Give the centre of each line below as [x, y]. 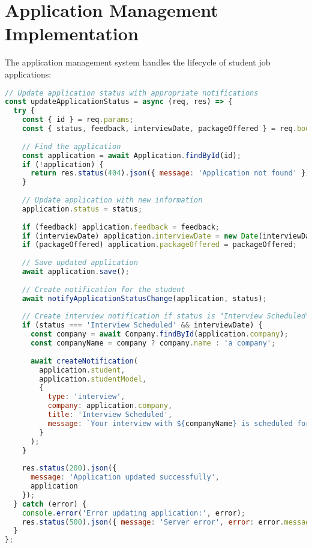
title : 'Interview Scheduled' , [110, 415]
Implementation [72, 33]
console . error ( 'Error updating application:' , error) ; [133, 513]
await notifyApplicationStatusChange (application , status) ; [144, 298]
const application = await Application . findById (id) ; [131, 155]
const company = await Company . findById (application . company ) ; [159, 334]
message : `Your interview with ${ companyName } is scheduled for [179, 423]
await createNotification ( [84, 361]
